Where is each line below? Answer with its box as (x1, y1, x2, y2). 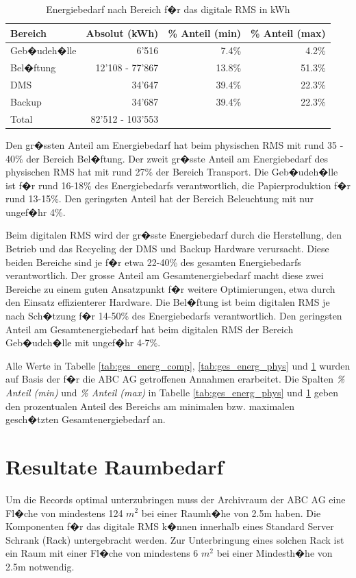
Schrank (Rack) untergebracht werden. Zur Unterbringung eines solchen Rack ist (5, 532, 344, 546)
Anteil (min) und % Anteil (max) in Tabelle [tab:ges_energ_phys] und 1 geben (5, 385, 339, 399)
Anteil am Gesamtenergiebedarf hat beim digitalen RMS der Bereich (5, 322, 294, 336)
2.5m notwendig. (5, 559, 75, 573)
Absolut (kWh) (86, 25, 159, 40)
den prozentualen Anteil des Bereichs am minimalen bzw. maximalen (5, 398, 294, 413)
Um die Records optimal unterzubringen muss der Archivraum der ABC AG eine (5, 492, 346, 506)
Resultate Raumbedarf (5, 452, 224, 480)
